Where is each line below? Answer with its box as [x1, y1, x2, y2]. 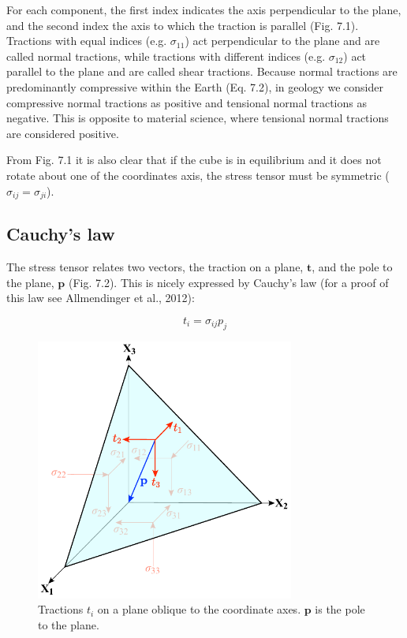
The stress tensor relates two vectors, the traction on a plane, [6, 259, 304, 275]
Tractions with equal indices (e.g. [6, 32, 167, 49]
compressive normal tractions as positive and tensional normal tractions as [6, 94, 367, 110]
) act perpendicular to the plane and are [185, 32, 380, 49]
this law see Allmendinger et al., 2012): [6, 289, 195, 306]
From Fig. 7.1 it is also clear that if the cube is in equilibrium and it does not [6, 151, 382, 168]
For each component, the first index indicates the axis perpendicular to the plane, [6, 2, 401, 17]
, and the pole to [312, 259, 393, 275]
